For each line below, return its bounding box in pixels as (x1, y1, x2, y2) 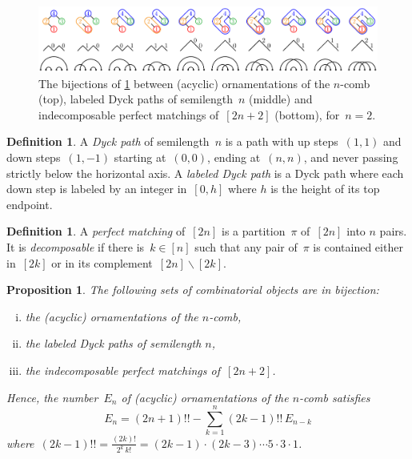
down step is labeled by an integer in (6, 180, 187, 197)
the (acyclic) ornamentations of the (25, 308, 198, 324)
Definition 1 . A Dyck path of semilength (6, 133, 210, 150)
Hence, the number (6, 389, 98, 405)
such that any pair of (194, 239, 298, 255)
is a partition (221, 223, 286, 240)
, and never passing (303, 149, 398, 166)
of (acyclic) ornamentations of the (121, 389, 289, 405)
